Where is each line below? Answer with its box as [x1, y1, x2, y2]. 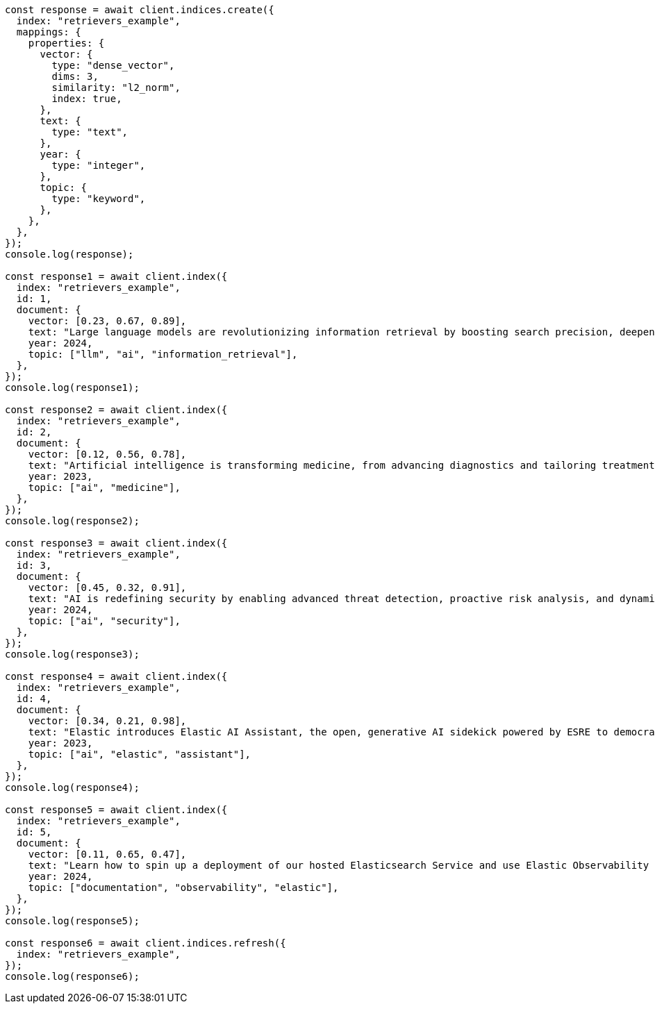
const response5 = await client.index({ [5, 804, 228, 815]
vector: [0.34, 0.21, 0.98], [28, 715, 187, 726]
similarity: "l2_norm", [51, 82, 181, 93]
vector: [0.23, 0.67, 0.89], [28, 315, 187, 326]
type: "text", [51, 126, 128, 137]
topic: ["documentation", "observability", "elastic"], [28, 882, 339, 893]
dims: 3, [51, 71, 99, 82]
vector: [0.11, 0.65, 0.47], [28, 849, 187, 860]
